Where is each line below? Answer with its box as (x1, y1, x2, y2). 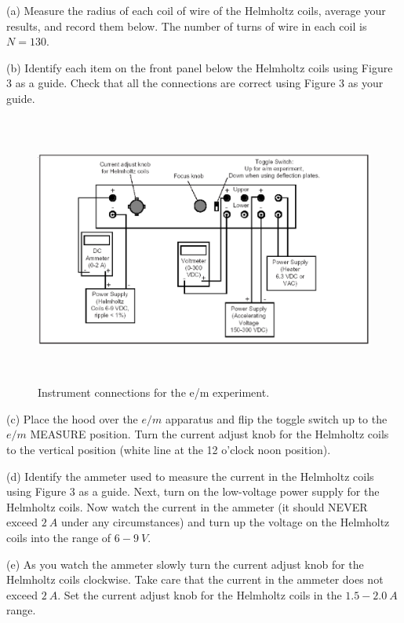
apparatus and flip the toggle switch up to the (165, 410, 388, 427)
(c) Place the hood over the (6, 410, 138, 427)
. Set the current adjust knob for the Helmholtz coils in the (57, 586, 342, 603)
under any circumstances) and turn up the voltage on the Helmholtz (60, 514, 390, 530)
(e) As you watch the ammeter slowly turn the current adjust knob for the (6, 555, 364, 572)
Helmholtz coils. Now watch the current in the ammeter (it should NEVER (6, 498, 368, 515)
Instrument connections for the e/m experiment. (38, 384, 270, 401)
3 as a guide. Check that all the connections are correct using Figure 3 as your (6, 75, 384, 91)
